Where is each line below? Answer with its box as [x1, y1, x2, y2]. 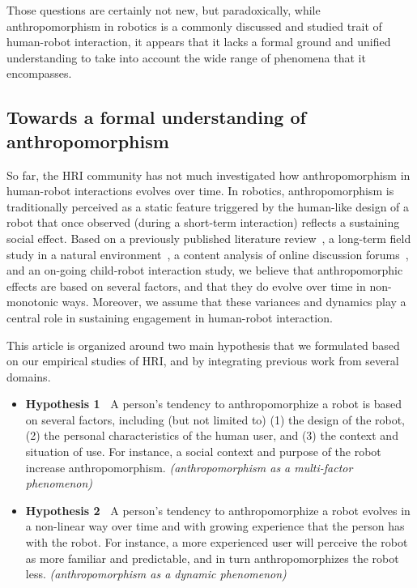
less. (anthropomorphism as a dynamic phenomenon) [25, 565, 287, 582]
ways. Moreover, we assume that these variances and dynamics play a [62, 293, 406, 310]
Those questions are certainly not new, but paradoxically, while [6, 2, 321, 18]
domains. [6, 368, 51, 385]
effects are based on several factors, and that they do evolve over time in [6, 277, 366, 294]
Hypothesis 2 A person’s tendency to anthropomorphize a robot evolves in [25, 501, 411, 518]
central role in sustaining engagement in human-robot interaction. [6, 309, 333, 326]
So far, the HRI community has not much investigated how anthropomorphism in [6, 166, 411, 183]
